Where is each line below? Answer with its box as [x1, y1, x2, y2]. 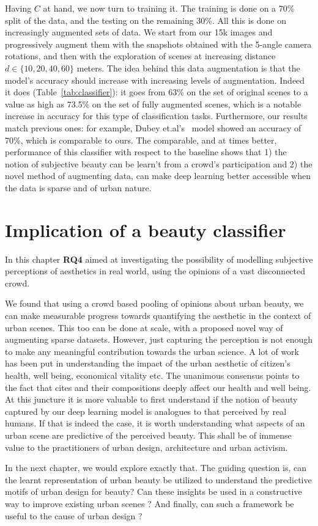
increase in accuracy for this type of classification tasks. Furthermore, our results [5, 109, 308, 122]
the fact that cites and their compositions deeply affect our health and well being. [5, 381, 311, 393]
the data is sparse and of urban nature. [5, 181, 152, 194]
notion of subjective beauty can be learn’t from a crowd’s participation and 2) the [5, 157, 312, 170]
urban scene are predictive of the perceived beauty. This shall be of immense [5, 428, 292, 441]
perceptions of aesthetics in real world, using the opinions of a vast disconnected [5, 265, 306, 277]
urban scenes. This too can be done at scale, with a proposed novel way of [5, 321, 283, 334]
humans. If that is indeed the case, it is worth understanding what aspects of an [5, 417, 305, 429]
